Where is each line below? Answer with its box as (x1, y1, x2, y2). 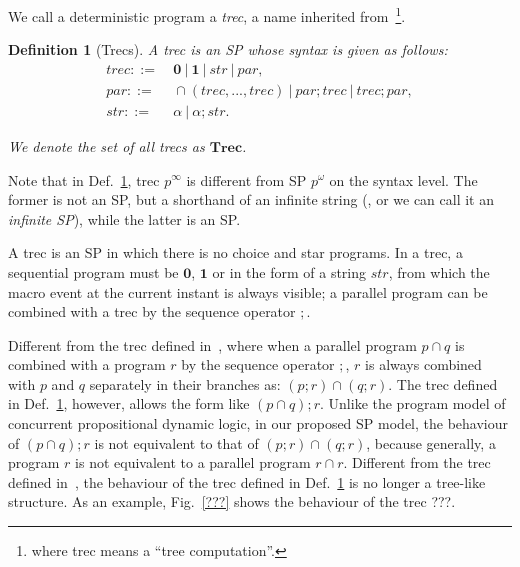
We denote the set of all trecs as (8, 135, 205, 156)
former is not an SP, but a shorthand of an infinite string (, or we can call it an (8, 189, 494, 210)
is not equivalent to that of (94, 432, 259, 453)
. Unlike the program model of (320, 393, 506, 414)
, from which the (388, 261, 490, 282)
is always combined (365, 354, 482, 375)
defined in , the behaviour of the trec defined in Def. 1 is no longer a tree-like (8, 471, 486, 492)
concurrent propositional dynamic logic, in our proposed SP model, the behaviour (8, 413, 508, 434)
